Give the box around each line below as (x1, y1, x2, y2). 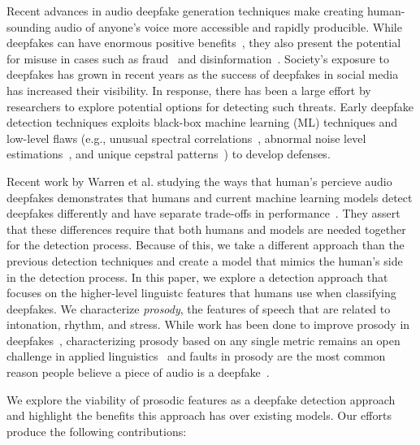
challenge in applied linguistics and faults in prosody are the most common (6, 348, 386, 365)
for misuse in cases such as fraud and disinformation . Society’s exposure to (6, 50, 390, 67)
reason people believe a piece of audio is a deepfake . (6, 364, 270, 381)
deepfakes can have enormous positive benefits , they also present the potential (6, 34, 401, 51)
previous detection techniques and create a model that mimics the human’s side (6, 252, 403, 269)
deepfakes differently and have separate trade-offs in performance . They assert (6, 205, 401, 222)
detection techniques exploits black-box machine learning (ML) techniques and (6, 114, 398, 131)
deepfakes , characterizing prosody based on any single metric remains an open (6, 331, 401, 348)
